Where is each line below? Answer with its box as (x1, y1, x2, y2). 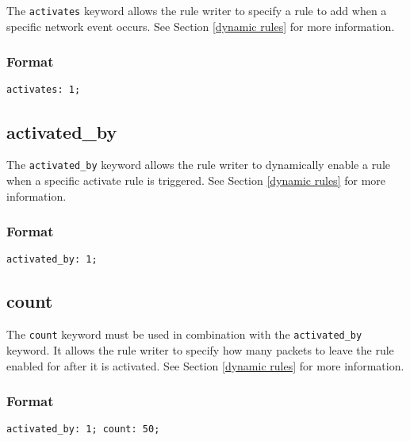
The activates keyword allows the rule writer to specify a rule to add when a (6, 2, 387, 18)
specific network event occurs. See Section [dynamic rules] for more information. (6, 17, 395, 34)
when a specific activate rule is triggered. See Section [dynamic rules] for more (6, 171, 385, 188)
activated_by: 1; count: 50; (6, 424, 160, 435)
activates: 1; (6, 84, 81, 96)
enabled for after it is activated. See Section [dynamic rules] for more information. (6, 357, 404, 374)
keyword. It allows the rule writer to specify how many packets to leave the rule (6, 341, 394, 358)
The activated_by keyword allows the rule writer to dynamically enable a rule (6, 156, 391, 173)
